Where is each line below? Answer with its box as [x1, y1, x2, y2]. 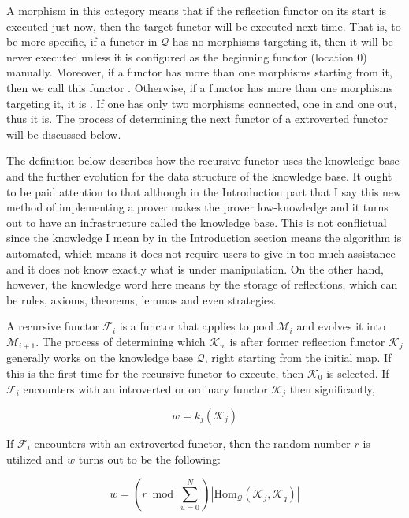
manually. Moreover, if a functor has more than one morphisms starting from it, [6, 64, 392, 80]
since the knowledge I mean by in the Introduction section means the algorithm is [6, 229, 402, 246]
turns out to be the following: [78, 450, 221, 467]
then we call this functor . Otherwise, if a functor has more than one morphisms [6, 79, 393, 95]
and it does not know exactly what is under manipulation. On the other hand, [6, 260, 385, 277]
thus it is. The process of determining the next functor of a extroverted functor [6, 110, 388, 127]
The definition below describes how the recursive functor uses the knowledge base [6, 152, 400, 169]
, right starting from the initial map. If [204, 349, 392, 366]
